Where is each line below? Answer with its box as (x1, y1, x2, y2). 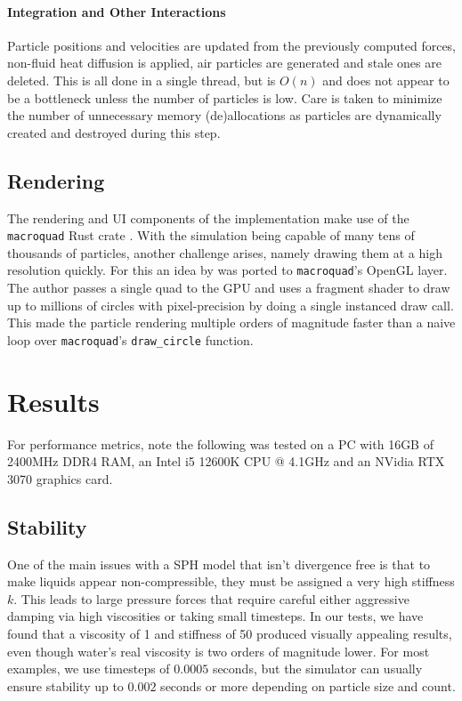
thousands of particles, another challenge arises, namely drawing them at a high (7, 243, 442, 262)
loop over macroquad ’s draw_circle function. (7, 330, 254, 349)
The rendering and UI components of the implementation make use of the (7, 208, 409, 227)
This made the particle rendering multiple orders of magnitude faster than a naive (7, 313, 456, 332)
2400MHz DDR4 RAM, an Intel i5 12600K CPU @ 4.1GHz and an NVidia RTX (7, 452, 445, 471)
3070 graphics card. (7, 469, 113, 487)
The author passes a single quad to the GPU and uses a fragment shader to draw (7, 278, 450, 297)
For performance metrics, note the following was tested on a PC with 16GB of (7, 434, 434, 453)
